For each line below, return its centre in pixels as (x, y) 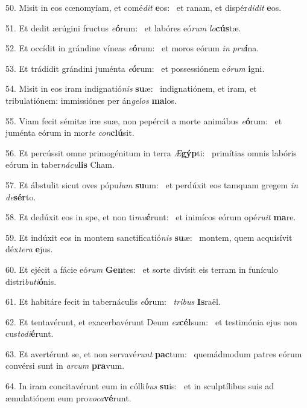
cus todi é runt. (30, 333)
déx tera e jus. (29, 249)
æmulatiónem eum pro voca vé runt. (68, 397)
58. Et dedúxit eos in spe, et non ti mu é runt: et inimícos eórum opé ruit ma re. (151, 217)
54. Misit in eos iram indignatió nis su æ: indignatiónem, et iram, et (131, 88)
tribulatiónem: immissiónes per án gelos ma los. (91, 100)
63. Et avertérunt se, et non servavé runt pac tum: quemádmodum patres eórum (154, 353)
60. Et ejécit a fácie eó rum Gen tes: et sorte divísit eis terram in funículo (142, 269)
